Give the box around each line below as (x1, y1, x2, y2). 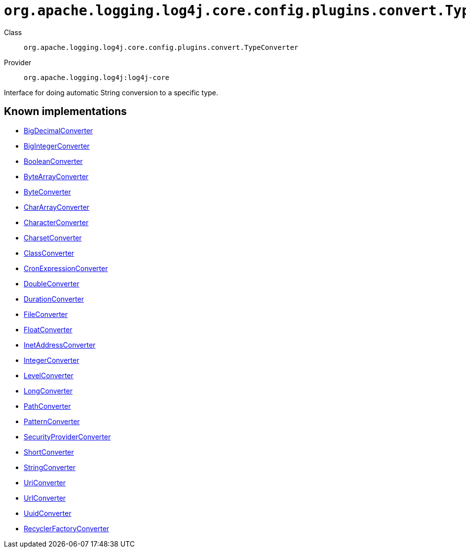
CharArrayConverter (24, 202, 89, 211)
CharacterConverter (24, 218, 89, 227)
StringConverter (24, 463, 76, 472)
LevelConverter (24, 371, 74, 380)
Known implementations (4, 105, 127, 118)
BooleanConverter (24, 157, 83, 165)
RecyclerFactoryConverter (24, 524, 110, 533)
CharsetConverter (24, 233, 82, 242)
